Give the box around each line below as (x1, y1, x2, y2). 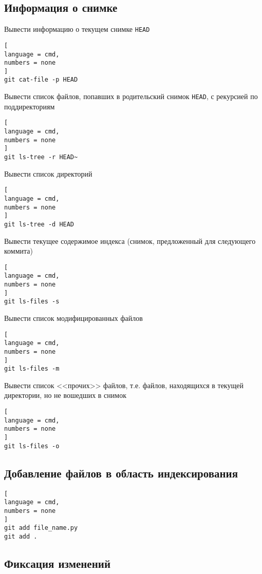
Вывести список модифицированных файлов (4, 313, 143, 323)
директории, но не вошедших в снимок (4, 390, 126, 400)
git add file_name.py (4, 524, 78, 532)
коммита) (4, 245, 33, 256)
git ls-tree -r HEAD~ (4, 154, 78, 161)
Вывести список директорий (4, 168, 92, 179)
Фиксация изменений (4, 555, 110, 571)
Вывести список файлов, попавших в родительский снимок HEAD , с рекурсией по (4, 91, 258, 102)
